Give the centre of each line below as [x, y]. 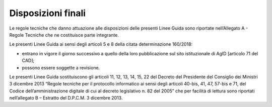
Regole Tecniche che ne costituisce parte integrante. [64, 35]
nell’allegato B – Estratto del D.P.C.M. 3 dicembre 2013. [66, 98]
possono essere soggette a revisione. [61, 67]
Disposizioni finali [47, 13]
